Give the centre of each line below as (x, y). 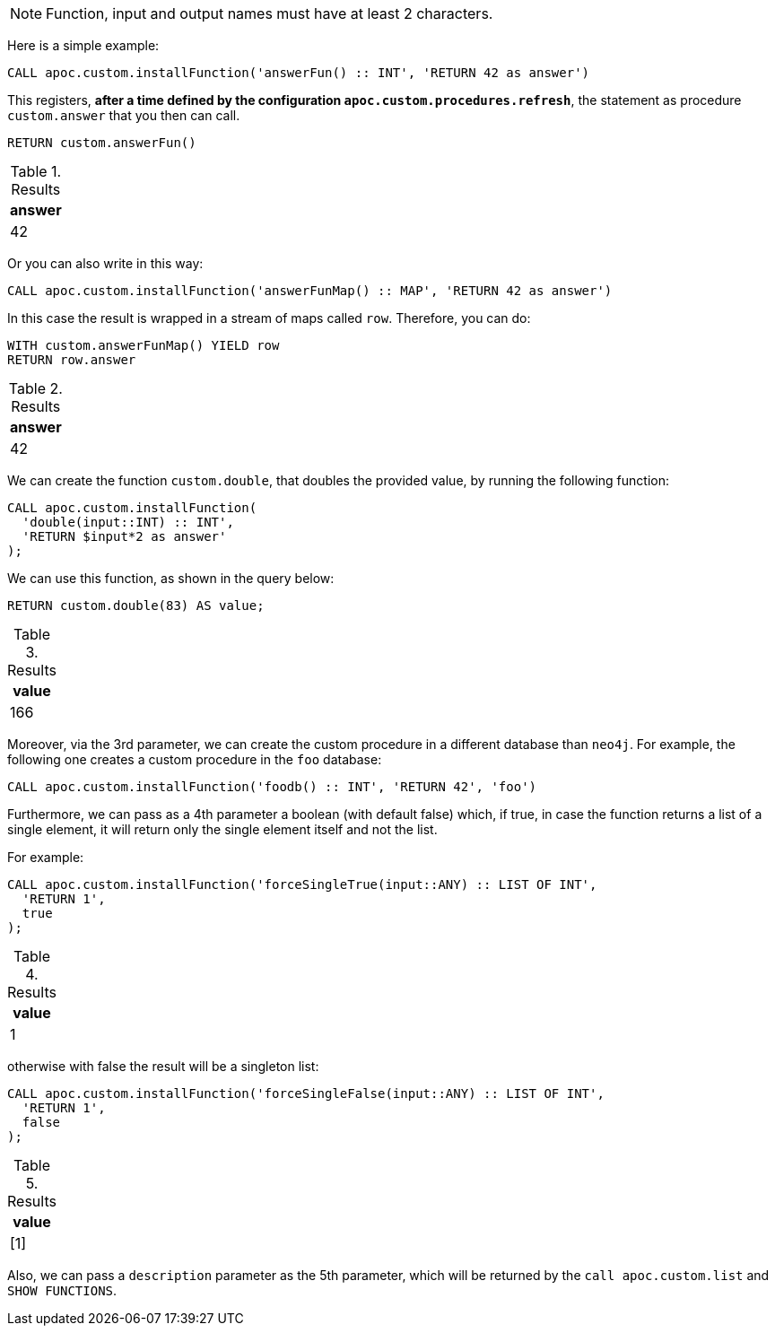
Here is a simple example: (83, 45)
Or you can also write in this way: (105, 263)
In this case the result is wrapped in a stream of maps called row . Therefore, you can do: (269, 318)
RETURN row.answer (72, 360)
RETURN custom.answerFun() (102, 143)
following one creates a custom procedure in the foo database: (195, 759)
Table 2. (35, 388)
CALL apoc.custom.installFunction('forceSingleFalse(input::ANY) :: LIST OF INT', (306, 1093)
